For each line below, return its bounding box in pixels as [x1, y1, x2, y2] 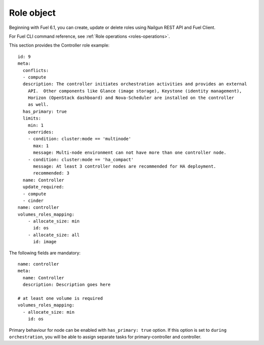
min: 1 [27, 123, 44, 128]
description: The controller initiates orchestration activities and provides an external [22, 81, 247, 87]
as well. [27, 102, 49, 107]
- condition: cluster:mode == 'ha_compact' [27, 157, 134, 162]
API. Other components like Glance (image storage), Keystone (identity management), [27, 88, 242, 94]
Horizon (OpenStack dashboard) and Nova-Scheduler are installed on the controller [27, 95, 235, 100]
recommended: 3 [33, 171, 69, 176]
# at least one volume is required [18, 296, 103, 301]
